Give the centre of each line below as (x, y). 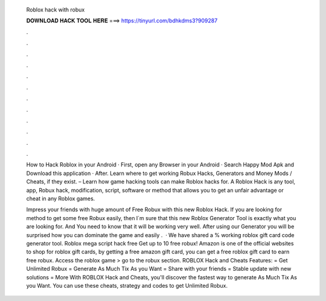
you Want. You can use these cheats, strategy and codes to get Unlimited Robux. (127, 285)
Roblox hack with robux (56, 10)
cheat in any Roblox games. (61, 198)
